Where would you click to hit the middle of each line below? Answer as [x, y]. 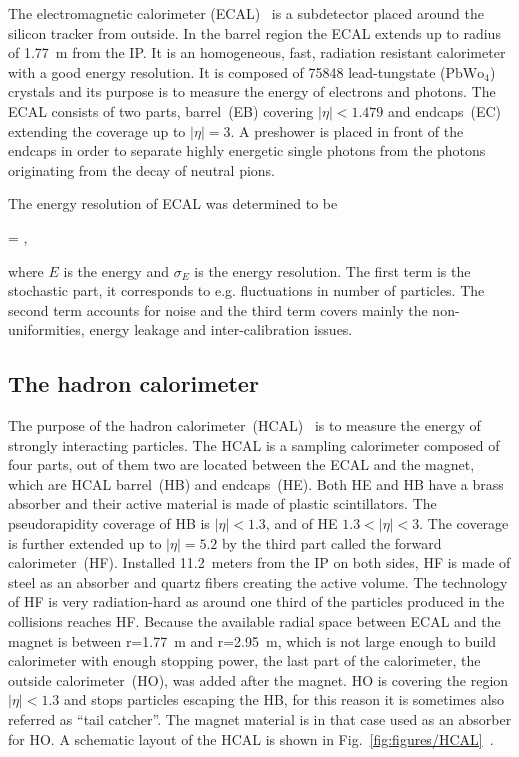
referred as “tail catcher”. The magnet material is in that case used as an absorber [260, 719]
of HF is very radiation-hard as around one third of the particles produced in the [256, 601]
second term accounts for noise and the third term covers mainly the [218, 309]
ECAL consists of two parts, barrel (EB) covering [161, 110]
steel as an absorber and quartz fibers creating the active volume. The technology [258, 581]
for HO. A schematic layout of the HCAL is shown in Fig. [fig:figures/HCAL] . [251, 738]
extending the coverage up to [97, 130]
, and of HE [301, 523]
